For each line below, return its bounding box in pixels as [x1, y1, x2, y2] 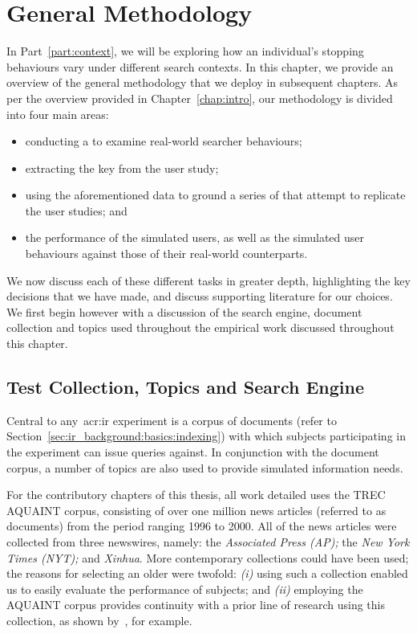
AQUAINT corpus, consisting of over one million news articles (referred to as [6, 501, 387, 518]
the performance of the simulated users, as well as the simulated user [25, 229, 364, 246]
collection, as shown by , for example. [6, 612, 192, 628]
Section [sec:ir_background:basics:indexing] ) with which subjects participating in [6, 427, 406, 444]
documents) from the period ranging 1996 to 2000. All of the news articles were [6, 517, 397, 534]
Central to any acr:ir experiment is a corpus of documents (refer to [6, 411, 337, 428]
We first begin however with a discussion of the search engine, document [6, 303, 362, 320]
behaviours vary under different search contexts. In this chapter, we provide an [6, 58, 394, 75]
